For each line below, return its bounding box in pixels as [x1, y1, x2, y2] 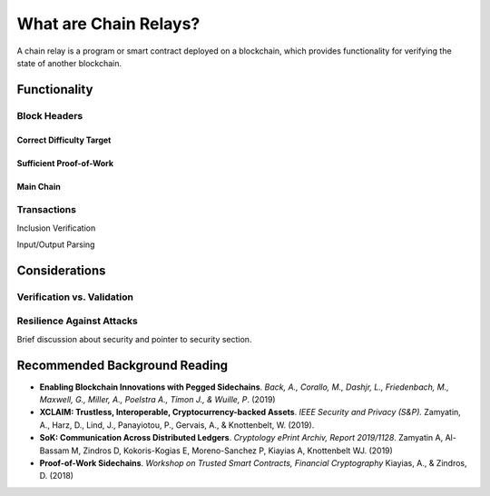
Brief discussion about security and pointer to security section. [16, 333, 252, 344]
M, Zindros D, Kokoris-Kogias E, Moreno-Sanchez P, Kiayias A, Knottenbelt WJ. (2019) [71, 445, 394, 456]
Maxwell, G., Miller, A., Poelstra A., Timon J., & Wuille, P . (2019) [39, 394, 276, 405]
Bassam [39, 445, 70, 456]
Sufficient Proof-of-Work [16, 157, 113, 168]
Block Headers [16, 109, 83, 122]
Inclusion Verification [16, 223, 96, 233]
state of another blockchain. [16, 57, 122, 68]
